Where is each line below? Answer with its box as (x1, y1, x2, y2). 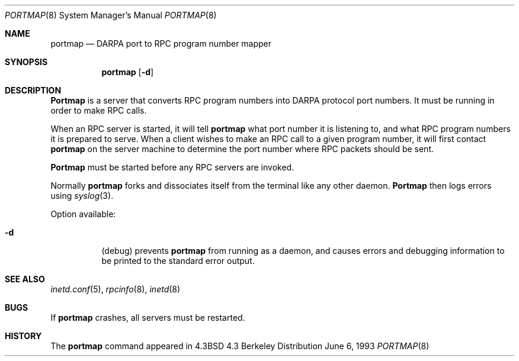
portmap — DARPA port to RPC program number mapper (50, 38, 272, 49)
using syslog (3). (50, 191, 114, 201)
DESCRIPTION (5, 85, 62, 95)
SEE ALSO (5, 274, 45, 284)
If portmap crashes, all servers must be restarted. (50, 312, 245, 323)
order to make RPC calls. (50, 105, 147, 115)
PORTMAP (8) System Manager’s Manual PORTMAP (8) (5, 10, 217, 20)
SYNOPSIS (5, 57, 48, 67)
